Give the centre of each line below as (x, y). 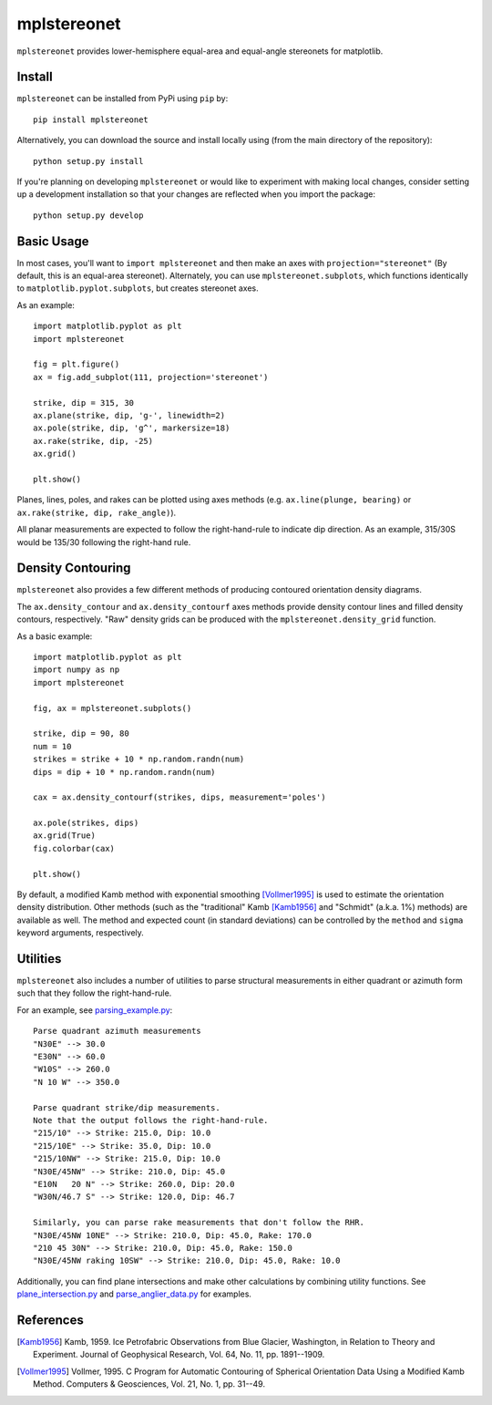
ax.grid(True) (64, 836)
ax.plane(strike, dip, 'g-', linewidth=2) (129, 415)
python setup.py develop (88, 215)
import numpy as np (77, 670)
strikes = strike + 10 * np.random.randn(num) (139, 759)
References (50, 1320)
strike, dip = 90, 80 (81, 733)
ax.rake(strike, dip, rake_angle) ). (97, 512)
